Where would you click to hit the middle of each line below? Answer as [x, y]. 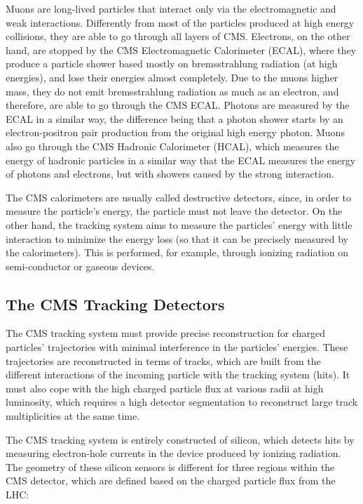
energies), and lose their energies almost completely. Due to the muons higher [172, 77]
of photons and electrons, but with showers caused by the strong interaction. [170, 174]
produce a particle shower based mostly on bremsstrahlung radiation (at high [172, 64]
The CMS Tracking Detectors [115, 304]
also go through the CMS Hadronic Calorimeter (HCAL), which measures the [172, 146]
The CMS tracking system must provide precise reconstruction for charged [166, 333]
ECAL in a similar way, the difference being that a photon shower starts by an [174, 118]
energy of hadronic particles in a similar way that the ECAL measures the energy [181, 160]
